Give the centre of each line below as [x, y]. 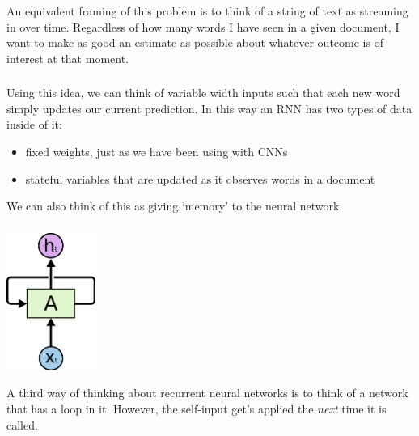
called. [22, 424]
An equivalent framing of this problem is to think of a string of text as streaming [207, 10]
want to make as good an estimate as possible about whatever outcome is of [195, 42]
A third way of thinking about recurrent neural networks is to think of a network [207, 393]
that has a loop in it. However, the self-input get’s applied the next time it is [197, 408]
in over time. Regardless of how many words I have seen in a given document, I [203, 26]
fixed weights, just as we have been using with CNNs [157, 151]
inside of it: [34, 124]
